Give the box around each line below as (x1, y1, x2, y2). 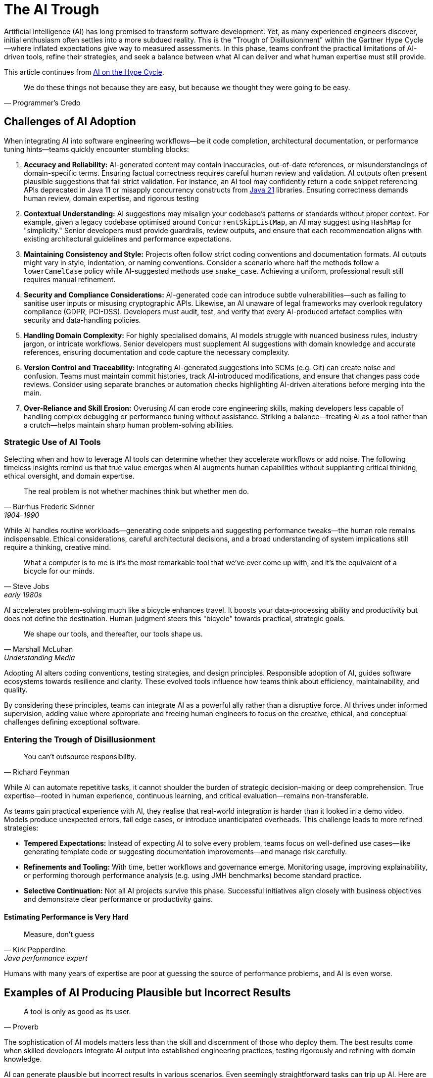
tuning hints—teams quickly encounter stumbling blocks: (4, 145, 189, 153)
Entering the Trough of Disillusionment (4, 734, 155, 744)
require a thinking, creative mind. (4, 543, 111, 552)
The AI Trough (4, 1, 99, 18)
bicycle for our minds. (24, 567, 95, 576)
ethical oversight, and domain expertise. (4, 472, 135, 481)
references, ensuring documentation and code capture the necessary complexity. (24, 347, 290, 356)
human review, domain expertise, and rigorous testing (24, 194, 199, 202)
